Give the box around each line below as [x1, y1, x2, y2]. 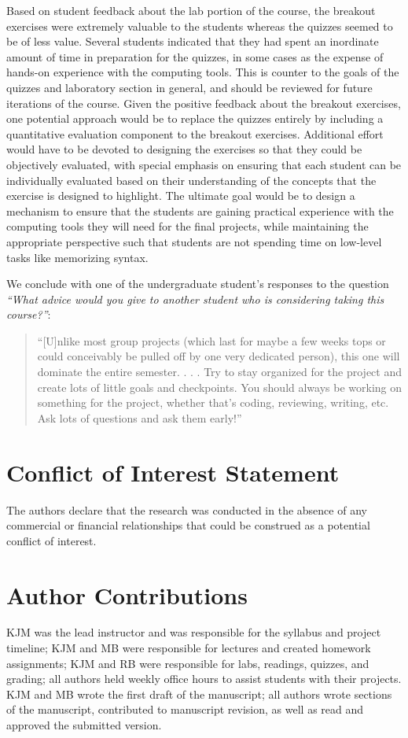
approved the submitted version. [6, 717, 162, 733]
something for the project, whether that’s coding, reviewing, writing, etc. [37, 394, 389, 411]
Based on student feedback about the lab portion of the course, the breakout [6, 2, 376, 18]
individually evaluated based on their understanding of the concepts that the [6, 172, 377, 188]
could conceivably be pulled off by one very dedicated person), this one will [37, 348, 400, 364]
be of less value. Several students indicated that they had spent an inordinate [6, 33, 379, 50]
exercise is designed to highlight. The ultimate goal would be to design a [6, 187, 355, 204]
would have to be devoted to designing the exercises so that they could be [6, 141, 362, 157]
